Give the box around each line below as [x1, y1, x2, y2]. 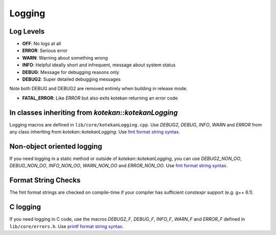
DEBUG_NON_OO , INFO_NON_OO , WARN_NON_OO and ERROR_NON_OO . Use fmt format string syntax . [9, 163, 228, 169]
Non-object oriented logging [9, 142, 102, 150]
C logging [9, 203, 41, 212]
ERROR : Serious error [22, 47, 68, 54]
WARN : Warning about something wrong [22, 55, 108, 61]
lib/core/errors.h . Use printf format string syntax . [9, 223, 124, 229]
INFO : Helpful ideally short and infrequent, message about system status [22, 62, 176, 68]
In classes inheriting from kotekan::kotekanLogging [9, 108, 178, 117]
